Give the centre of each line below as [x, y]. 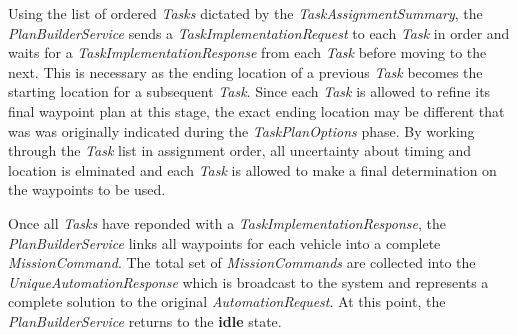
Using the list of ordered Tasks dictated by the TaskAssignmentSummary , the [245, 13]
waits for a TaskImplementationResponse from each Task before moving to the [247, 52]
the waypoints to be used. [87, 189]
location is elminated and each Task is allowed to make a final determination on [252, 169]
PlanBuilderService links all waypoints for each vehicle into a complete [224, 242]
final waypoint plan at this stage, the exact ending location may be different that [256, 110]
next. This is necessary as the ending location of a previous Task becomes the [245, 71]
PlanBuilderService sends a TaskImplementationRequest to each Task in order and [259, 32]
